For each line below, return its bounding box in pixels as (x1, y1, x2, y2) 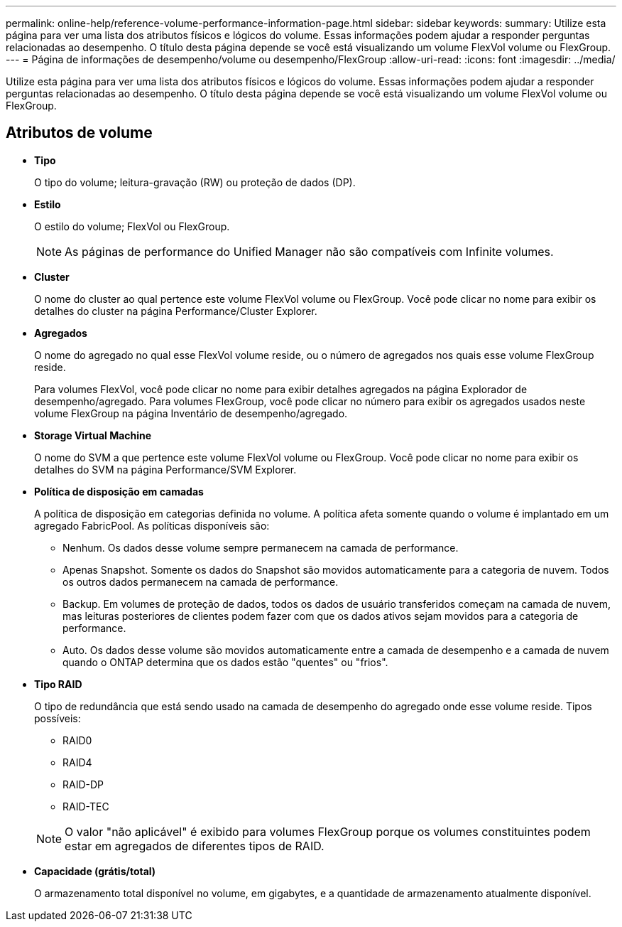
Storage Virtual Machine (34, 429, 152, 441)
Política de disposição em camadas (34, 485, 204, 498)
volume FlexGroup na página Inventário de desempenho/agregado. (34, 407, 348, 419)
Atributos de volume (6, 124, 153, 142)
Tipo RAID (34, 677, 82, 690)
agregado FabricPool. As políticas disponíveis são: (34, 519, 270, 532)
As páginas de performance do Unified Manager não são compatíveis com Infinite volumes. (65, 244, 554, 259)
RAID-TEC (62, 800, 109, 813)
